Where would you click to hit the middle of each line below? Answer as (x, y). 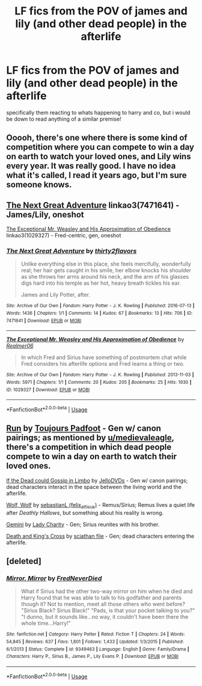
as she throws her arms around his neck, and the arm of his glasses (105, 277)
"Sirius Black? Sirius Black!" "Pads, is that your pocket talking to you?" (108, 610)
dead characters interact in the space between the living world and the (94, 487)
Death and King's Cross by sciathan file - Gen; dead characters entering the (100, 536)
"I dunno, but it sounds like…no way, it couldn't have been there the (105, 617)
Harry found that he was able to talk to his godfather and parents (101, 598)
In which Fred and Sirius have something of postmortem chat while (104, 357)
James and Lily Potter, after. (56, 295)
